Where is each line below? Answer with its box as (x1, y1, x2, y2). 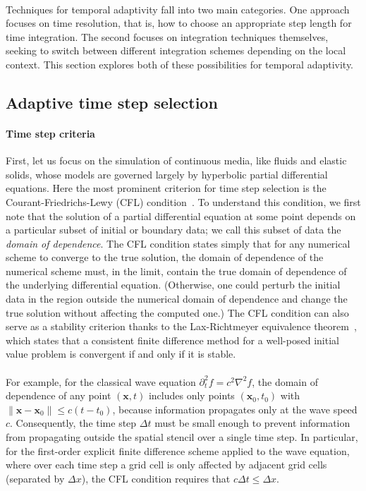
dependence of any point (6, 388, 111, 403)
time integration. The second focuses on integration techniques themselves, (6, 29, 329, 44)
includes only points (148, 388, 235, 403)
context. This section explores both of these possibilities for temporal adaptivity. (6, 56, 354, 71)
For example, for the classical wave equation (6, 374, 196, 389)
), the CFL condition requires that (81, 471, 231, 485)
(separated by (6, 471, 65, 485)
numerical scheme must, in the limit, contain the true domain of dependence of (6, 263, 347, 278)
